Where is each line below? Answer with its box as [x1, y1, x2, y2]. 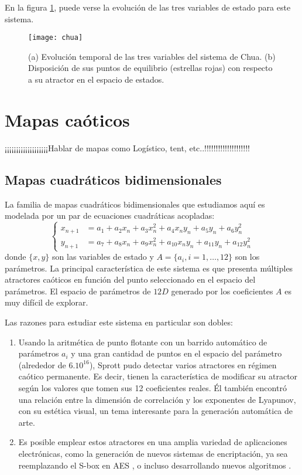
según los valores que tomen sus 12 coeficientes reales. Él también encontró [18, 381, 287, 393]
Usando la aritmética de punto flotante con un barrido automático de [18, 335, 267, 348]
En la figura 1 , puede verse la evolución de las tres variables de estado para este [5, 1, 291, 13]
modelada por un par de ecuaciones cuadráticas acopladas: [5, 209, 215, 222]
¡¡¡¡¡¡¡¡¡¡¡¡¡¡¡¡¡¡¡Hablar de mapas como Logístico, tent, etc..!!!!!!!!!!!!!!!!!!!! [5, 141, 250, 154]
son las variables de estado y [52, 250, 154, 263]
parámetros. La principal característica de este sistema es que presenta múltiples [5, 262, 293, 274]
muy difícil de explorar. [5, 296, 88, 308]
